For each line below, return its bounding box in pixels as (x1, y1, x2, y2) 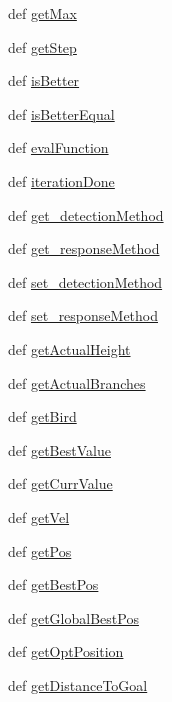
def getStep (8, 36, 77, 57)
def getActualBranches (8, 372, 146, 393)
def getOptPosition (8, 641, 124, 662)
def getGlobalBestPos (8, 607, 139, 628)
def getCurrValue (8, 473, 113, 494)
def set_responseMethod (8, 305, 159, 326)
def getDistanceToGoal (8, 674, 148, 695)
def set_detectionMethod (8, 271, 163, 292)
